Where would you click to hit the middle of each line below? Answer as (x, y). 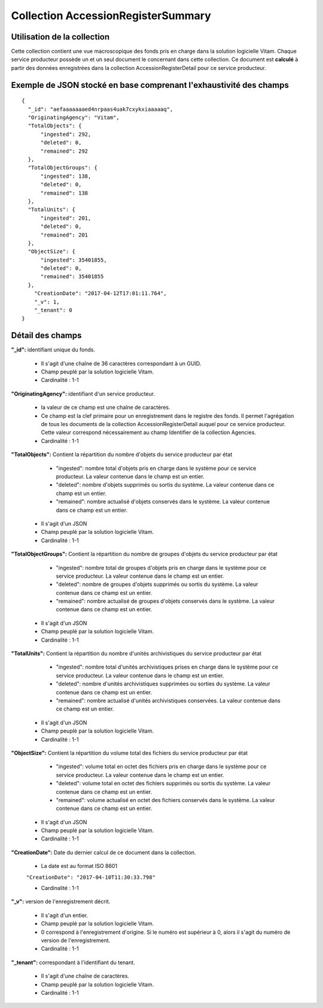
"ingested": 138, (66, 176)
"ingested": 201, (66, 218)
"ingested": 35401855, (74, 260)
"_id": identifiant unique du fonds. (53, 350)
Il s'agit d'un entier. (65, 915)
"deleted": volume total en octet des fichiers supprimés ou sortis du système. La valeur (163, 784)
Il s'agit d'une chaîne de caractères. (85, 976)
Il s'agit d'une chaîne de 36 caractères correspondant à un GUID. (121, 363)
